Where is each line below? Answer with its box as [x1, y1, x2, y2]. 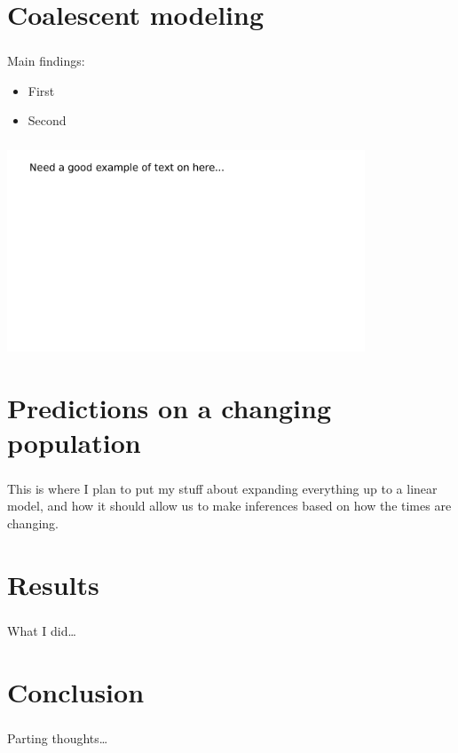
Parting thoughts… [7, 728, 108, 747]
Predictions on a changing [7, 389, 332, 425]
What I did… [7, 621, 76, 639]
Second [28, 111, 67, 130]
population [7, 424, 141, 460]
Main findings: [7, 52, 85, 70]
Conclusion [7, 673, 145, 709]
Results [7, 566, 99, 602]
